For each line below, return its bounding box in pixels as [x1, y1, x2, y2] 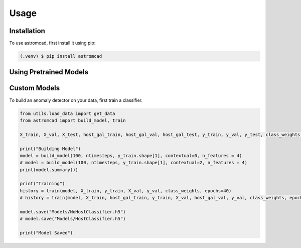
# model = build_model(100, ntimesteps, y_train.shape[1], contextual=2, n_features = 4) [20, 160, 248, 166]
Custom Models [9, 84, 60, 92]
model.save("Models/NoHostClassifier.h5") [20, 209, 126, 215]
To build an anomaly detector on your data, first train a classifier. [9, 97, 143, 103]
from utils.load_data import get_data [20, 110, 115, 116]
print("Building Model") [20, 146, 81, 152]
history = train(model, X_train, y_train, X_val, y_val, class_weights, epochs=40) [20, 188, 232, 193]
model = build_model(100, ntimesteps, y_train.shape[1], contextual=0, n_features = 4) [20, 153, 242, 158]
